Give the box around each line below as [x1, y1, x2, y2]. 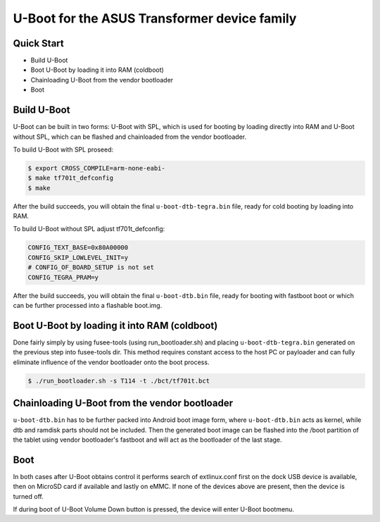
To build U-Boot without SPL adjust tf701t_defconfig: [13, 225, 165, 233]
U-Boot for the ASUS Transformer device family [13, 11, 297, 26]
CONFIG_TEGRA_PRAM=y [27, 273, 99, 281]
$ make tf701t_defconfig [27, 174, 114, 182]
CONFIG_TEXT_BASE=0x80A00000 [27, 244, 129, 251]
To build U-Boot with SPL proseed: [13, 145, 114, 154]
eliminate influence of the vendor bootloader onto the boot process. [13, 358, 210, 366]
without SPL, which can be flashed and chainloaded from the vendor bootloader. [13, 132, 247, 141]
